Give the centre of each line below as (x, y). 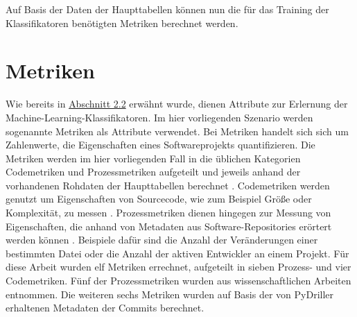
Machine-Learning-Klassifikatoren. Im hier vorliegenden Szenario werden (159, 117)
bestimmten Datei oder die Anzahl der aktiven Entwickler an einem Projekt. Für (177, 253)
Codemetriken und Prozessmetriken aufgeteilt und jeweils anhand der (153, 172)
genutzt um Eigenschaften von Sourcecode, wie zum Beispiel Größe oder (159, 199)
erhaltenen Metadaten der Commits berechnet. (105, 308)
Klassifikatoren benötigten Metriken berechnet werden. (122, 23)
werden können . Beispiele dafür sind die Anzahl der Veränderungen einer (162, 240)
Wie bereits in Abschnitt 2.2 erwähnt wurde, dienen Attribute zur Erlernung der (177, 104)
